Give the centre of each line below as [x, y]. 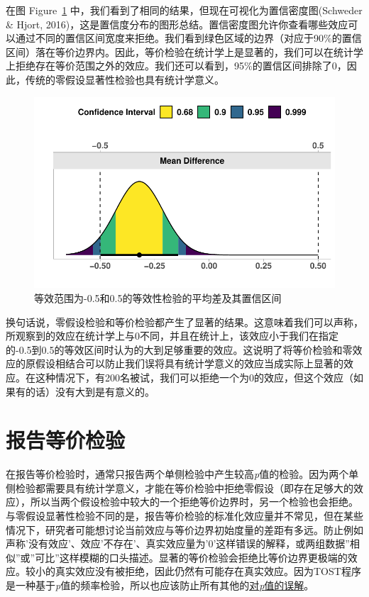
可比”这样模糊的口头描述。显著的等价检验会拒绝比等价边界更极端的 [191, 557]
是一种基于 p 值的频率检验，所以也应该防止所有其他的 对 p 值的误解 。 [160, 585]
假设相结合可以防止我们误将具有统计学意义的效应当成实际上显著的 [189, 363]
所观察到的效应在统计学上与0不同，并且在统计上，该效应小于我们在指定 [172, 336]
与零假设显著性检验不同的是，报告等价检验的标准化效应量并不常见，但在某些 [184, 516]
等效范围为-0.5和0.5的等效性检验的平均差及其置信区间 [158, 297]
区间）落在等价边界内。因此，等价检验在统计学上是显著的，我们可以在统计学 [184, 51]
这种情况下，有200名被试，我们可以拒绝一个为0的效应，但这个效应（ [194, 377]
